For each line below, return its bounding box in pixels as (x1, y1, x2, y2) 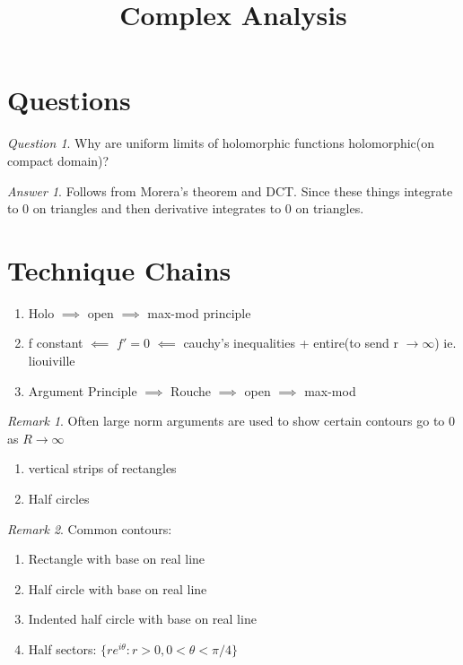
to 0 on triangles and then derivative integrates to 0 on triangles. (7, 199, 364, 218)
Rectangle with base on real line (28, 549, 205, 568)
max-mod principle (147, 303, 251, 322)
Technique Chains (7, 251, 231, 288)
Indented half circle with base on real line (28, 609, 257, 628)
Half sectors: (28, 639, 97, 658)
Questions (7, 82, 131, 118)
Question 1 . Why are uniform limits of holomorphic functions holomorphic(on (7, 134, 435, 152)
